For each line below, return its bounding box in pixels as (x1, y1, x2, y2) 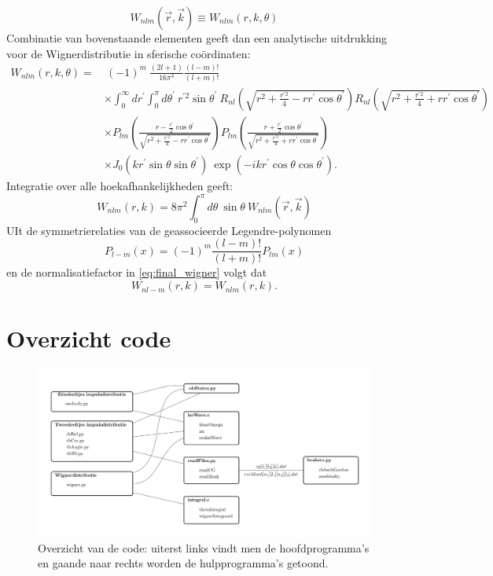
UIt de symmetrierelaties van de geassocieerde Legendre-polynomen (6, 222, 332, 238)
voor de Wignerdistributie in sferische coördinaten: (6, 45, 251, 61)
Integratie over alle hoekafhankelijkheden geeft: (6, 177, 234, 193)
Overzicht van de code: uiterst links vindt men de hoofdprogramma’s (38, 539, 370, 556)
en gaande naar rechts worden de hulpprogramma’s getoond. (38, 555, 329, 571)
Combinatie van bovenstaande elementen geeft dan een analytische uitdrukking (6, 30, 387, 46)
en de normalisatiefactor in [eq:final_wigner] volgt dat (6, 264, 267, 281)
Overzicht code (6, 322, 171, 354)
